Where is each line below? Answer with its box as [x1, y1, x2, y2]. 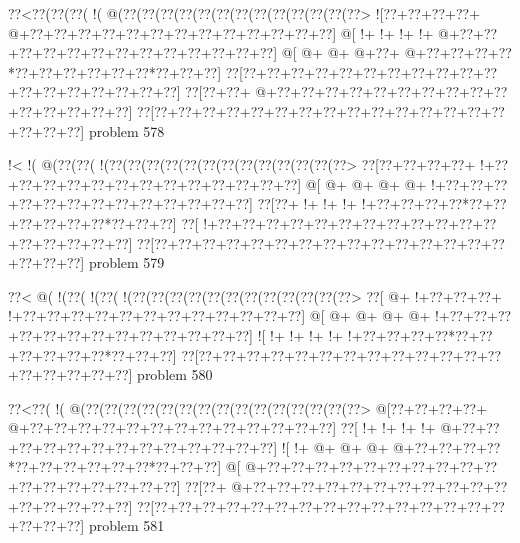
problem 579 [88, 252, 165, 273]
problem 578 [88, 120, 165, 141]
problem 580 [137, 364, 213, 385]
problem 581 [88, 515, 165, 536]
